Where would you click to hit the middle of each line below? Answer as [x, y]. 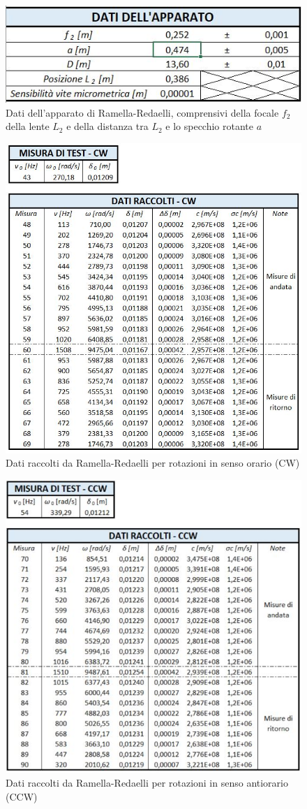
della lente [28, 126]
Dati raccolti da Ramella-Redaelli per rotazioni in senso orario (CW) [153, 463]
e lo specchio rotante [210, 126]
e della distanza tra [107, 126]
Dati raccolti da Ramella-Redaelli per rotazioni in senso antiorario [147, 782]
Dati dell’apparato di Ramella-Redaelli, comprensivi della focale [142, 112]
